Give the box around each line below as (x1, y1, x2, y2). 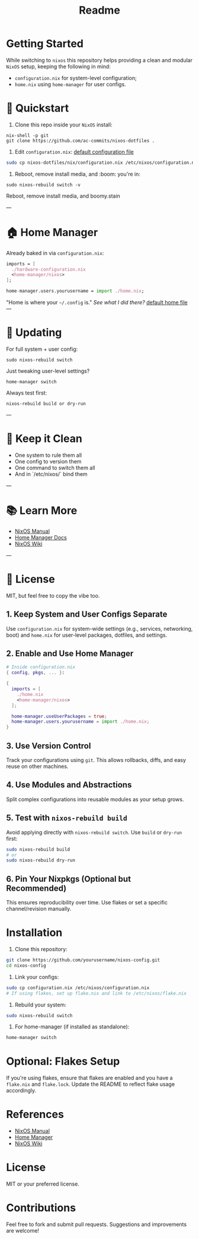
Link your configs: (14, 973, 59, 980)
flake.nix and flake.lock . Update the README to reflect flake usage (6, 1081, 175, 1088)
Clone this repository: (14, 946, 68, 952)
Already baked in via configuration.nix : (6, 249, 104, 256)
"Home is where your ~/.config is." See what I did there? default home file (6, 299, 188, 306)
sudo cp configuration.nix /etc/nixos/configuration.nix (6, 984, 150, 991)
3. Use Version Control (6, 741, 91, 751)
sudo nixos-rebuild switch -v (6, 182, 81, 188)
